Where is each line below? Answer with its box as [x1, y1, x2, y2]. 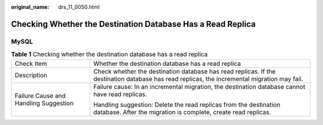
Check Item [14, 59, 47, 68]
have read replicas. [93, 90, 148, 98]
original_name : [11, 4, 50, 10]
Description [14, 71, 48, 79]
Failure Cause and [14, 92, 66, 100]
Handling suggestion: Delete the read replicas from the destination [93, 100, 281, 109]
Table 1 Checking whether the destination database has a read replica [11, 50, 208, 59]
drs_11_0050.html [58, 4, 100, 10]
